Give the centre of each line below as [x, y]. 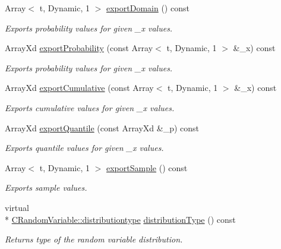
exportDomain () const [148, 8]
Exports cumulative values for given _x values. [90, 107]
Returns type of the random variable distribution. [94, 239]
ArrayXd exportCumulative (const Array [79, 88]
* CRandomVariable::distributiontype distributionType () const [120, 219]
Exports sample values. [46, 187]
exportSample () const [147, 167]
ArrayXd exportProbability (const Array [79, 48]
